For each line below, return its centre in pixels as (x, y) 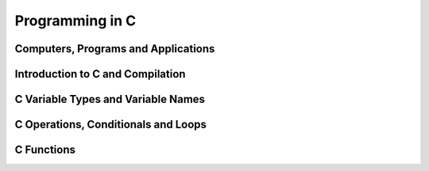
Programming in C (75, 21)
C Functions (45, 150)
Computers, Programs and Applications (115, 49)
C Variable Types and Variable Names (110, 99)
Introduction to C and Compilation (100, 74)
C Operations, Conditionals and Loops (110, 125)
